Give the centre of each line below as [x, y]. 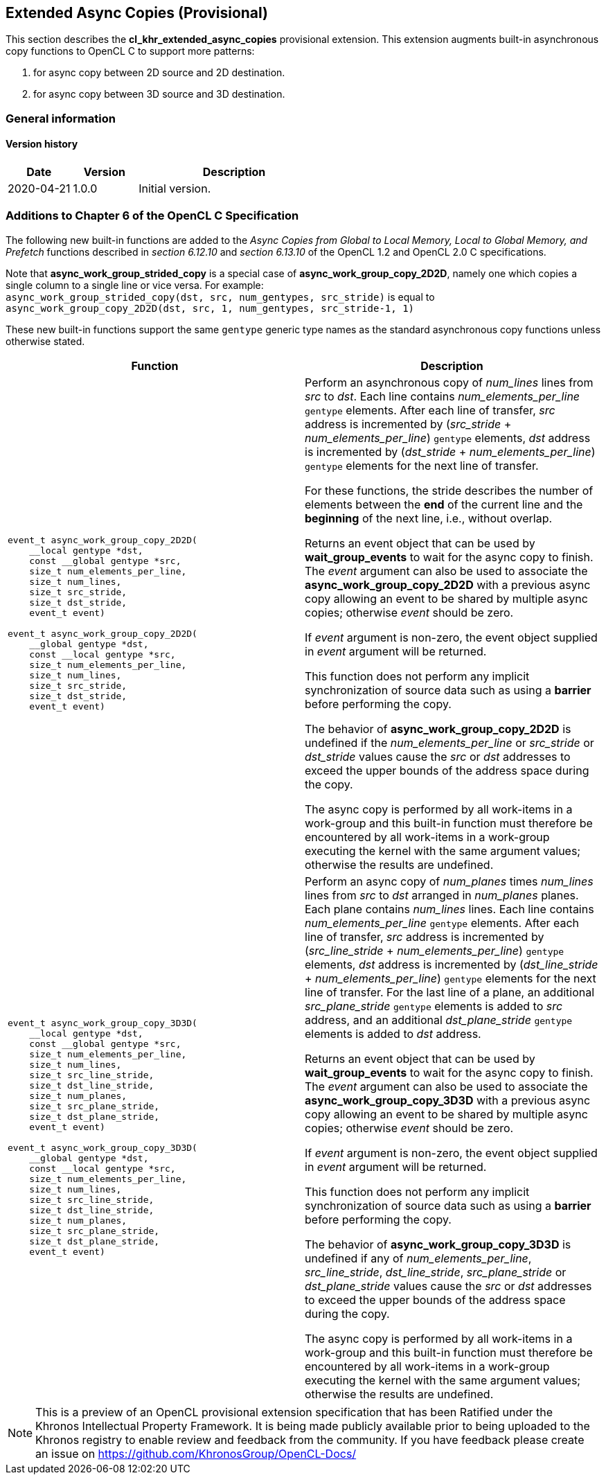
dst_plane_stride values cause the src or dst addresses [448, 1286]
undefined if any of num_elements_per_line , [418, 1258]
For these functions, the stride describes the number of [449, 490]
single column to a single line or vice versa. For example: [135, 285]
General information [61, 118]
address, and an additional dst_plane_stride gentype [439, 1020]
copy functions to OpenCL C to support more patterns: [130, 51]
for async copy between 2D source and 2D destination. [159, 73]
